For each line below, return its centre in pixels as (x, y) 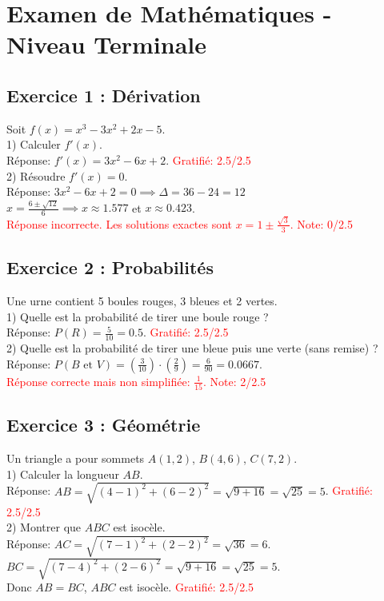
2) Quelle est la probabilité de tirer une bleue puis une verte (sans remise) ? (192, 348)
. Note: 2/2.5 (235, 381)
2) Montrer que (44, 527)
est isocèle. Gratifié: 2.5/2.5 (187, 587)
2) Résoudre (36, 175)
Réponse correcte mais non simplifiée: (98, 381)
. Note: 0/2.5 (321, 223)
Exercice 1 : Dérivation (104, 95)
